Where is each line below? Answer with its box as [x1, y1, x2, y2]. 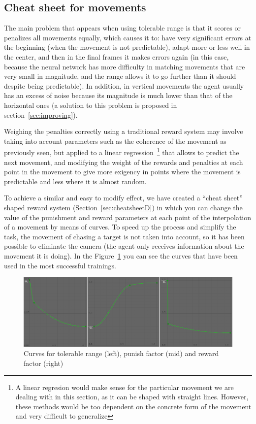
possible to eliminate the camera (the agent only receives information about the [4, 241, 244, 251]
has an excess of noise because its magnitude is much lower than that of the [4, 90, 233, 100]
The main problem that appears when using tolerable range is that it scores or [4, 23, 241, 33]
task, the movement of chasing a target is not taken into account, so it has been [4, 231, 245, 241]
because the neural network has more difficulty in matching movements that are [4, 61, 245, 71]
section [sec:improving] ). [4, 109, 78, 120]
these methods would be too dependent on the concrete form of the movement [15, 401, 252, 411]
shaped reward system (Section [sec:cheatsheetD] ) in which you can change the [4, 202, 243, 212]
